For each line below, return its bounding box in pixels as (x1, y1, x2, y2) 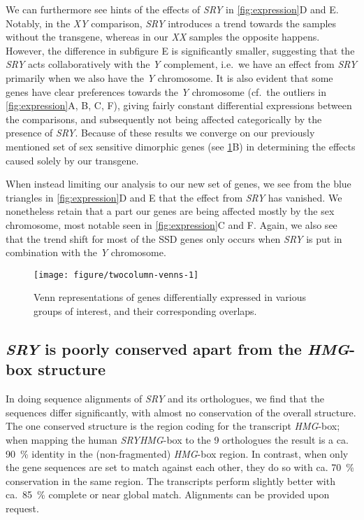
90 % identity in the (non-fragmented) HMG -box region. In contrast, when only (6, 446, 349, 461)
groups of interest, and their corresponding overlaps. (34, 303, 257, 318)
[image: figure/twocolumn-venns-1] (34, 269, 199, 280)
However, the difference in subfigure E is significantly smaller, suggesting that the (6, 43, 355, 57)
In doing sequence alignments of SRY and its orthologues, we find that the (6, 391, 324, 406)
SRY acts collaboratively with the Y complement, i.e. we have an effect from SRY (6, 57, 357, 71)
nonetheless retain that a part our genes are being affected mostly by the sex (6, 204, 335, 218)
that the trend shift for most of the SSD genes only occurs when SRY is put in (6, 231, 342, 246)
